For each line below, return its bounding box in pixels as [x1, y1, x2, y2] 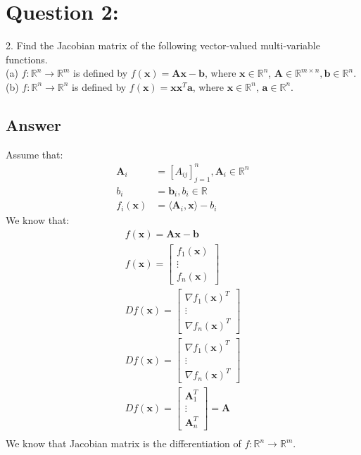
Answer [6, 113, 62, 135]
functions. [6, 51, 48, 66]
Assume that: [6, 147, 63, 161]
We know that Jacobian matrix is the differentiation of [6, 436, 241, 451]
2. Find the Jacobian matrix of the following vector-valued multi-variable [6, 38, 320, 53]
